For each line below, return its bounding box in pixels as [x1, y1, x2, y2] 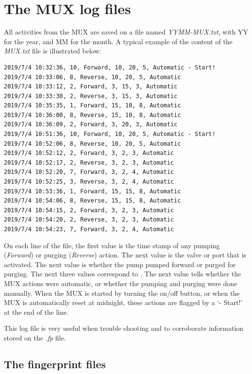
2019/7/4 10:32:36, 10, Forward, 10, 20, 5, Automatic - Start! [4, 64, 216, 71]
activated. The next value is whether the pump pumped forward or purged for [4, 259, 236, 269]
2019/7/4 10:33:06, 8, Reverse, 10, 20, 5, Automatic [4, 73, 181, 81]
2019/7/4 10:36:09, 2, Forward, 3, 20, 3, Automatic [4, 121, 177, 128]
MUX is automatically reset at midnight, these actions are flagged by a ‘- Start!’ [4, 297, 243, 307]
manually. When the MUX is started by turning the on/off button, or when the [4, 288, 240, 298]
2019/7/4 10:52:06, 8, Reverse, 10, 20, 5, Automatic [4, 140, 181, 147]
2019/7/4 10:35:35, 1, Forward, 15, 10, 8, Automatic [4, 102, 181, 109]
